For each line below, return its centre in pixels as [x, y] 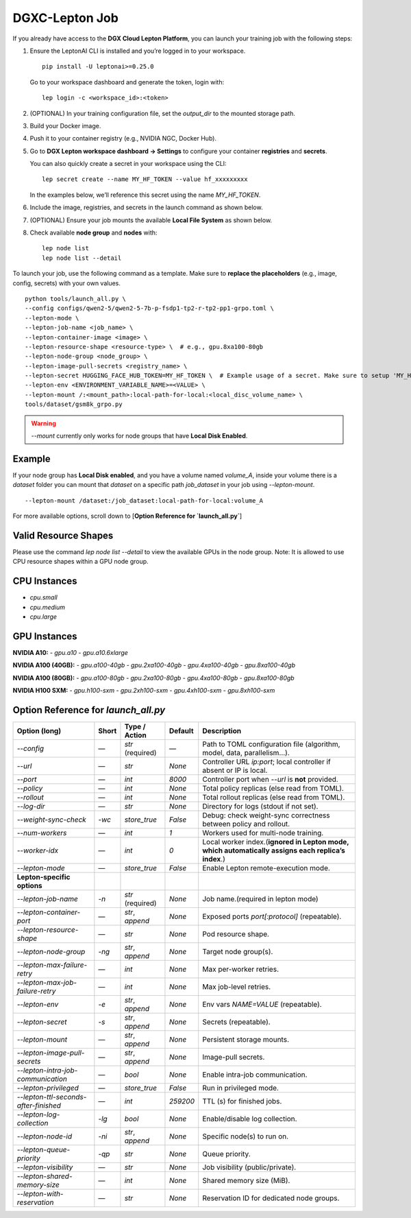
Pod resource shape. [236, 934]
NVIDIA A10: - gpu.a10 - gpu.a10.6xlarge [70, 653]
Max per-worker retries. [240, 969]
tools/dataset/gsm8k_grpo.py [74, 404]
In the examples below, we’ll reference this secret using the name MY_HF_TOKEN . [145, 195]
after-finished [39, 1106]
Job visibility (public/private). [249, 1167]
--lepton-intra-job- [47, 1071]
